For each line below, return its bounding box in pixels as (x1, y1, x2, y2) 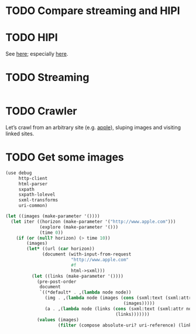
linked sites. (5, 130, 35, 137)
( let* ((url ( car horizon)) (26, 246, 95, 252)
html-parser (18, 180, 48, 187)
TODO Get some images (5, 151, 124, 164)
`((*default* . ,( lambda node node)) (39, 289, 132, 295)
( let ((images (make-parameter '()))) (5, 213, 100, 219)
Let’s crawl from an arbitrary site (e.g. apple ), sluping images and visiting (5, 124, 181, 131)
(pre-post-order (36, 278, 77, 285)
